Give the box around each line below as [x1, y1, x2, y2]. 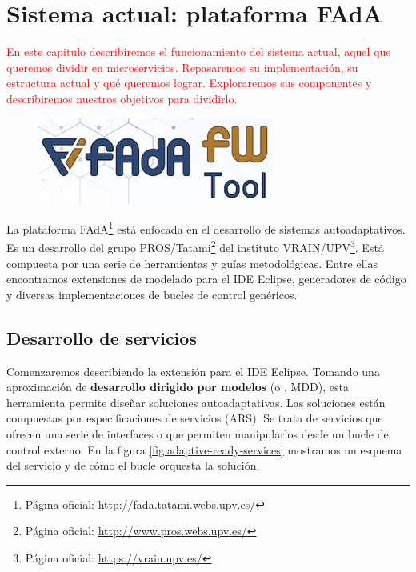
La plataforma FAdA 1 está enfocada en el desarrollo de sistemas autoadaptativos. [6, 218, 406, 237]
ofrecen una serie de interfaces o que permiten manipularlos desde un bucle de [6, 425, 389, 442]
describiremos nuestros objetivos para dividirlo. [6, 90, 238, 106]
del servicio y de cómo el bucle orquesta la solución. [6, 457, 260, 474]
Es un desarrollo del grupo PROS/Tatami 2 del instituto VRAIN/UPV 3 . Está [6, 237, 384, 255]
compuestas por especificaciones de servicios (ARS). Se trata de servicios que [6, 410, 383, 426]
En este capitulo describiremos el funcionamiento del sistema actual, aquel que [6, 43, 391, 60]
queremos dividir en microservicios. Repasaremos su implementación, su [6, 58, 358, 75]
